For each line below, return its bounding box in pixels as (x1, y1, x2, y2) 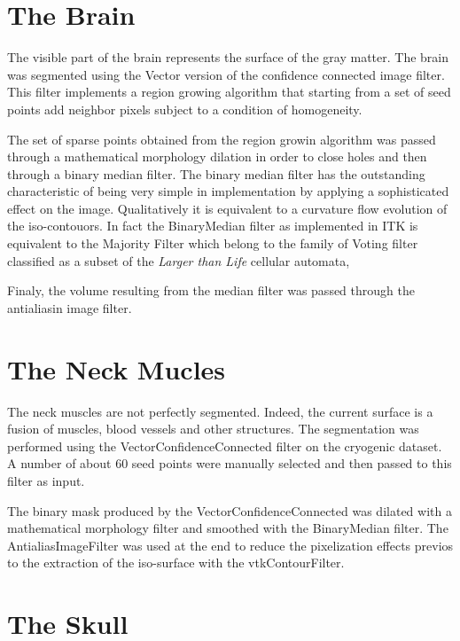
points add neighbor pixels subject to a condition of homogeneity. (7, 99, 363, 118)
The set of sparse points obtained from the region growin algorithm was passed (7, 129, 436, 148)
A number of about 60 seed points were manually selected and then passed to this (7, 454, 452, 473)
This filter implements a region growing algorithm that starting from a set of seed (7, 82, 451, 101)
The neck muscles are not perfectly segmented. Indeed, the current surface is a (7, 402, 433, 420)
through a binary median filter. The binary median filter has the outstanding (7, 164, 425, 183)
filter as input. (7, 471, 85, 489)
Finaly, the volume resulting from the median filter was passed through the (7, 281, 415, 300)
